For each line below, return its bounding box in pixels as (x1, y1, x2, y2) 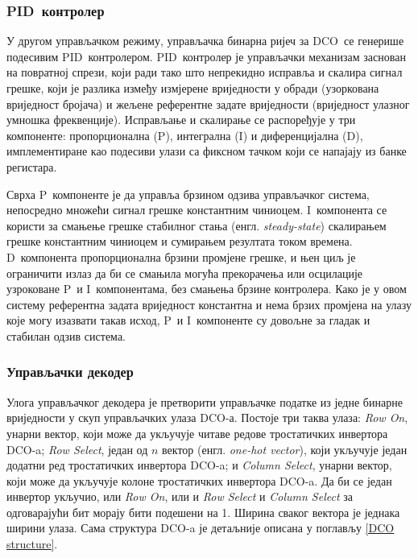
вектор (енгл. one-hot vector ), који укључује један (162, 440, 408, 457)
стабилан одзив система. (6, 327, 126, 344)
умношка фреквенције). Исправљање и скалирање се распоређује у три (6, 111, 356, 128)
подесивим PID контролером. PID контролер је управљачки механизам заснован (6, 48, 406, 64)
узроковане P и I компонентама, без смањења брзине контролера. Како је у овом (6, 280, 407, 297)
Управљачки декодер (6, 362, 134, 382)
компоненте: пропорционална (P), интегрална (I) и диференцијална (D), (6, 126, 363, 143)
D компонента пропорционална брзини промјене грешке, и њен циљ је (6, 248, 356, 265)
